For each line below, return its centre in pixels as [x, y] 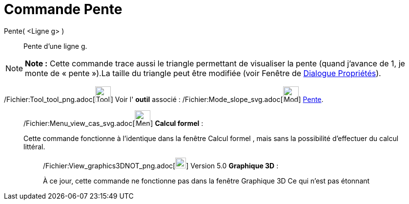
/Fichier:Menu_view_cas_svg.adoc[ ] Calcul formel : [113, 123]
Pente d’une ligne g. [55, 46]
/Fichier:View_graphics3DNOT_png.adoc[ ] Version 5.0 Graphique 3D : [161, 165]
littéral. [34, 146]
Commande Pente [63, 9]
